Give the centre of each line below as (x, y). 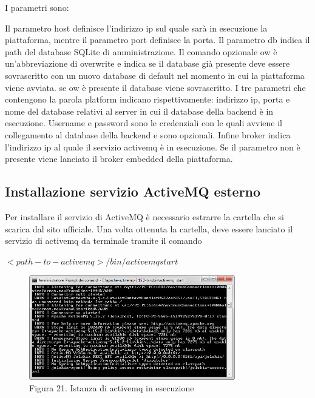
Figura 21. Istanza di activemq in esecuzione (112, 388)
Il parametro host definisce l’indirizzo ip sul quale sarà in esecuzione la (136, 28)
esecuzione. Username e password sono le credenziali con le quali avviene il (144, 123)
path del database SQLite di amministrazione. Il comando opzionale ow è (141, 51)
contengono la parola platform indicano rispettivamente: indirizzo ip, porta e (147, 99)
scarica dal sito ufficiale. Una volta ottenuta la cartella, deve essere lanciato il (149, 228)
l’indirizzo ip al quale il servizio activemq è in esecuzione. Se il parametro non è (153, 147)
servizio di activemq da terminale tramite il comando (103, 241)
